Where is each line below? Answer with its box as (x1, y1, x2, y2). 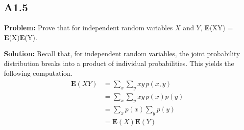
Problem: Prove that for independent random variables (4, 22, 173, 33)
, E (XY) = (200, 22, 233, 33)
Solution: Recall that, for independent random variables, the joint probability (4, 48, 240, 59)
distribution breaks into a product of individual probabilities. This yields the (4, 58, 234, 68)
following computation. (4, 67, 73, 78)
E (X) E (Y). (4, 32, 37, 42)
